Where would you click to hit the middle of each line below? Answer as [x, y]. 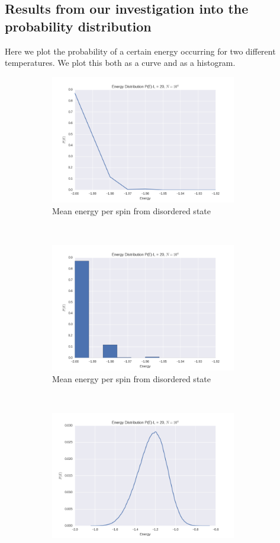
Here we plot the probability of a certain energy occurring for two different [140, 51]
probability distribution [78, 26]
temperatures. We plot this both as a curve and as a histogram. [120, 63]
